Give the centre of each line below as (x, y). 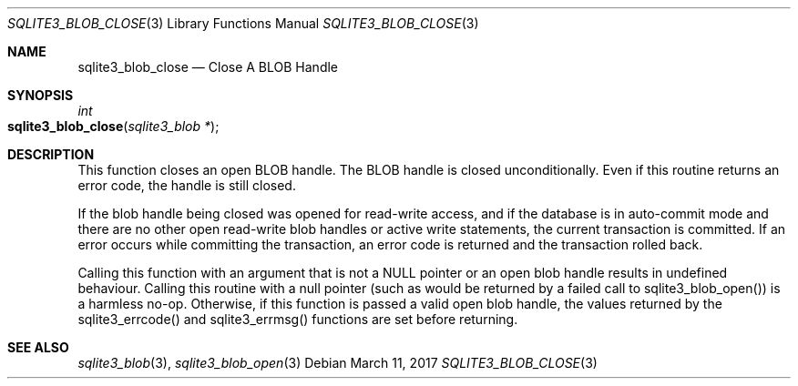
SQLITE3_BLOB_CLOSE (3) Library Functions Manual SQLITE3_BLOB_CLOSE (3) (243, 23)
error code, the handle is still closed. (187, 185)
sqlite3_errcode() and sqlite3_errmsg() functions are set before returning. (298, 319)
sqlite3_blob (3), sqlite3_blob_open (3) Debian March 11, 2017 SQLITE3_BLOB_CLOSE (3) (338, 363)
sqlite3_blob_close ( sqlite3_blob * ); (113, 126)
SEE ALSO (38, 347)
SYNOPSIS (41, 95)
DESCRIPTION (51, 154)
